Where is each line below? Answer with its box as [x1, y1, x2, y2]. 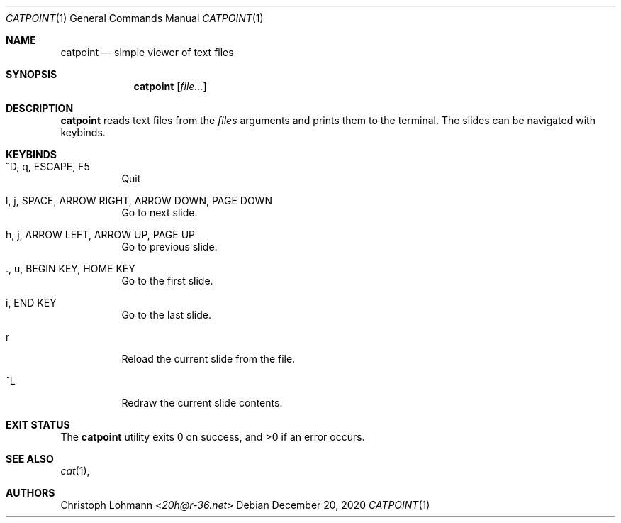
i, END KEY [6, 297, 57, 309]
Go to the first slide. [121, 275, 213, 287]
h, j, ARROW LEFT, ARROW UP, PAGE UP [6, 229, 195, 241]
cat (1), [60, 465, 90, 477]
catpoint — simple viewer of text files [60, 46, 234, 58]
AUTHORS [6, 487, 55, 499]
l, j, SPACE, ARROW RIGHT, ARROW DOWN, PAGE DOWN [6, 194, 272, 207]
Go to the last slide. [121, 309, 211, 321]
